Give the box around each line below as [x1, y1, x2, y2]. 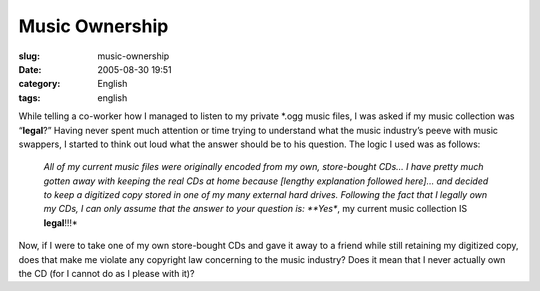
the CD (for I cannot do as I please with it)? [18, 268, 195, 280]
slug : [18, 50, 40, 62]
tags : [18, 91, 41, 104]
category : [18, 78, 61, 90]
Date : [18, 63, 42, 75]
